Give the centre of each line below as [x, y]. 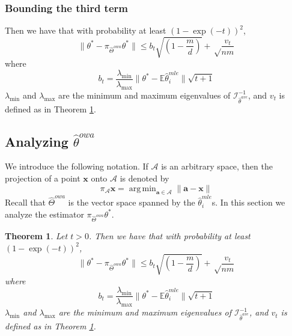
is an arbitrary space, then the [217, 166]
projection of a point [43, 178]
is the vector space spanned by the [132, 202]
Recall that [25, 202]
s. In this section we [248, 202]
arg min [142, 188]
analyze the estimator [44, 214]
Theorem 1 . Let [36, 236]
